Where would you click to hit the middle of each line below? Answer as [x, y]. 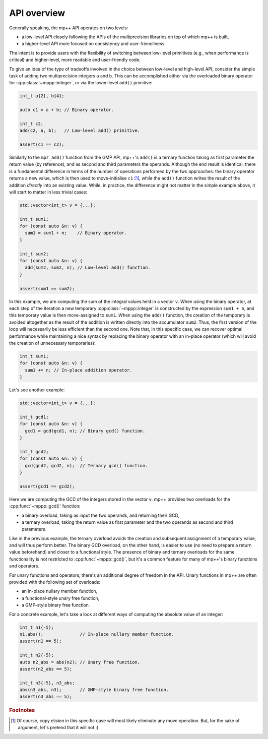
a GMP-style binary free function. [56, 605]
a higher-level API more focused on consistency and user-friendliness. [94, 44]
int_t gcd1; [34, 417]
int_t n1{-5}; [37, 627]
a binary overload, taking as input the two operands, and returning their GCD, [100, 515]
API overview [37, 13]
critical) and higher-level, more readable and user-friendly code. [75, 60]
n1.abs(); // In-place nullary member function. [97, 634]
